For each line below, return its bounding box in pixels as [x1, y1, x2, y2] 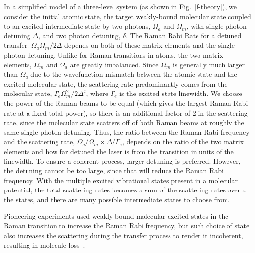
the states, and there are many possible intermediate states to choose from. [4, 194, 230, 204]
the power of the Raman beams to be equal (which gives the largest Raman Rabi [4, 97, 248, 108]
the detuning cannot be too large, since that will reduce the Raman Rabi [4, 165, 224, 176]
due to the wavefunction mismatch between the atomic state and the [30, 69, 237, 79]
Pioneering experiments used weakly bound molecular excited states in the [4, 211, 228, 221]
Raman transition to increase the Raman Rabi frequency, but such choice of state [4, 221, 250, 231]
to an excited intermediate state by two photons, [4, 21, 151, 31]
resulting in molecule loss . [4, 240, 85, 250]
